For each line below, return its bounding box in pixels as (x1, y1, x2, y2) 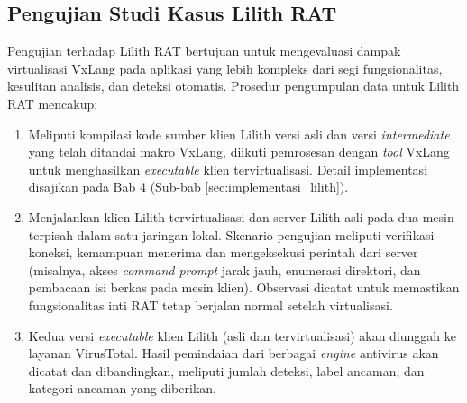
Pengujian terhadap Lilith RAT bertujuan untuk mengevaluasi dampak (7, 41, 401, 60)
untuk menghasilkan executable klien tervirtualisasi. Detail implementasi (28, 159, 428, 178)
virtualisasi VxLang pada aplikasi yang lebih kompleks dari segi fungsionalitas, (7, 58, 443, 77)
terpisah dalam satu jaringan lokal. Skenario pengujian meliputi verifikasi (28, 225, 435, 244)
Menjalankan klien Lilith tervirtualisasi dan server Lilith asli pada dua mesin (28, 207, 454, 226)
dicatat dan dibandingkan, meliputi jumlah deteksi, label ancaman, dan (28, 361, 425, 380)
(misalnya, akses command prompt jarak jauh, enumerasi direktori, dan (28, 260, 421, 279)
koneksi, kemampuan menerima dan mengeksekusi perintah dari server (28, 243, 418, 262)
